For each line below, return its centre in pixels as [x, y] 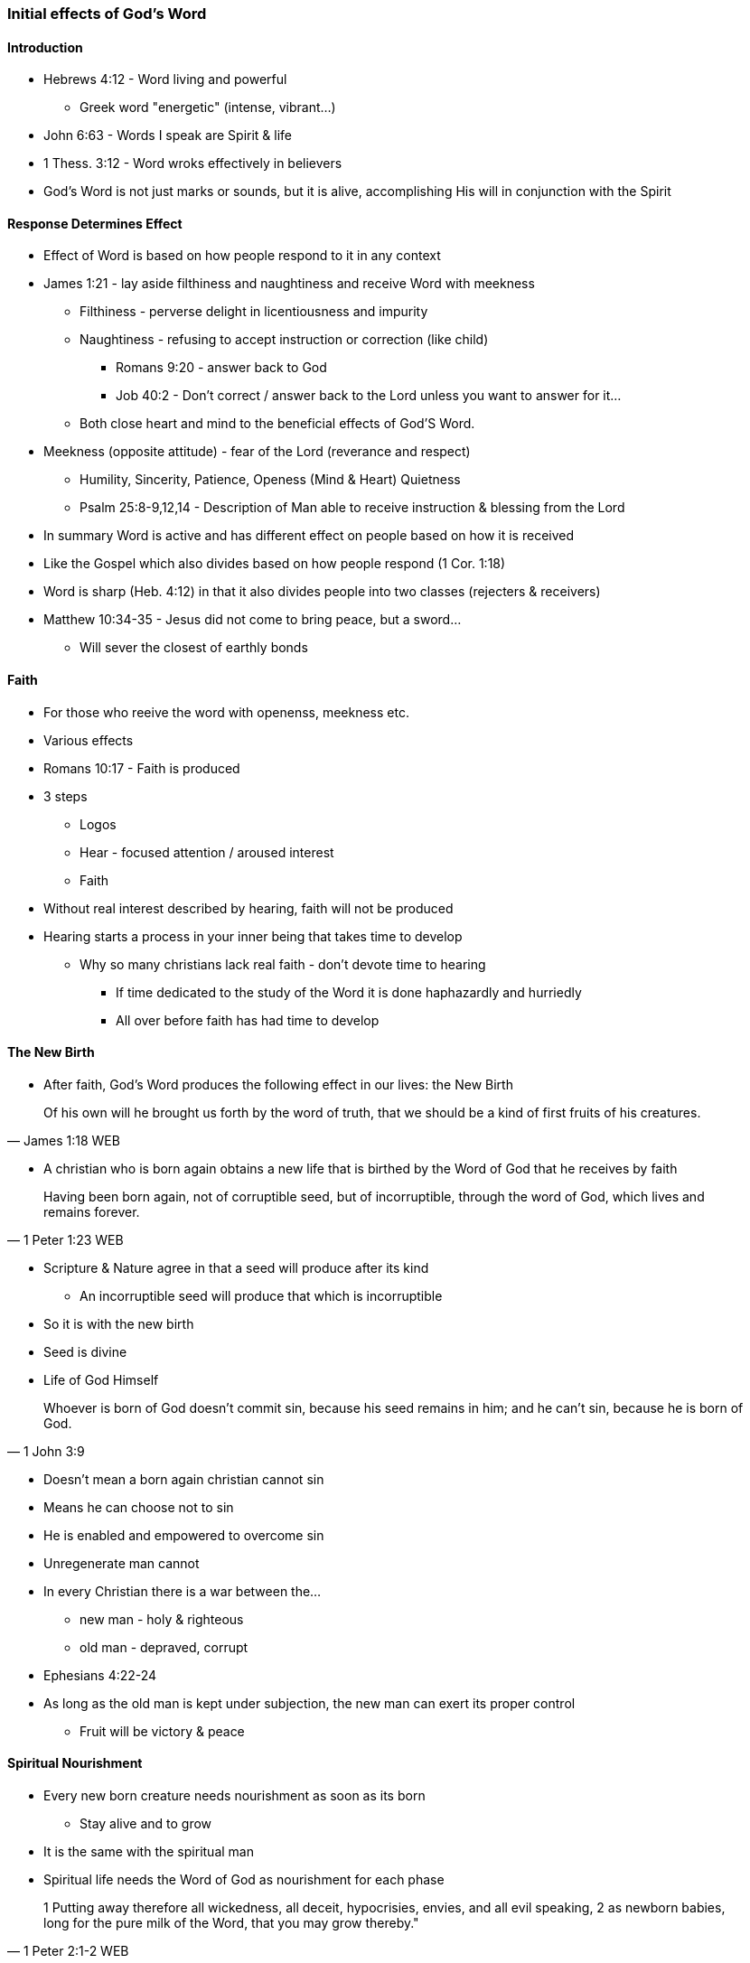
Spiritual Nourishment [75, 1763]
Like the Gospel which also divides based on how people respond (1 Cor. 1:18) [275, 564]
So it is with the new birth [119, 1323]
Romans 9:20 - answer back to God [221, 368]
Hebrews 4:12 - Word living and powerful [165, 79]
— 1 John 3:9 [46, 1451]
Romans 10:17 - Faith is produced [142, 768]
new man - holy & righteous [162, 1619]
